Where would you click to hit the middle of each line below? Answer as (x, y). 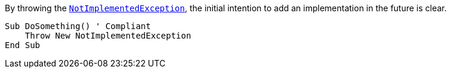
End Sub (23, 45)
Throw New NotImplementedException (108, 36)
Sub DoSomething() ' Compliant (78, 26)
